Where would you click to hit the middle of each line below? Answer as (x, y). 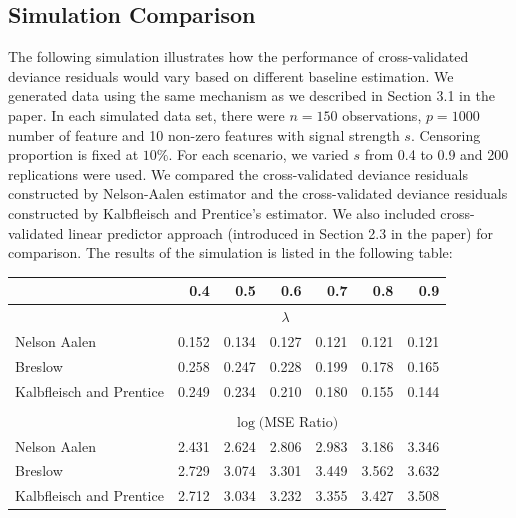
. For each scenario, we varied (258, 154)
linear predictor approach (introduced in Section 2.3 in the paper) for (280, 232)
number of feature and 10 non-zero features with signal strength (204, 134)
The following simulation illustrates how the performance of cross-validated (238, 56)
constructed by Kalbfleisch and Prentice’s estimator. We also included (222, 212)
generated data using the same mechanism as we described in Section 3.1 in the (251, 95)
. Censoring (445, 134)
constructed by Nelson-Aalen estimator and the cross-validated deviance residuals (258, 193)
